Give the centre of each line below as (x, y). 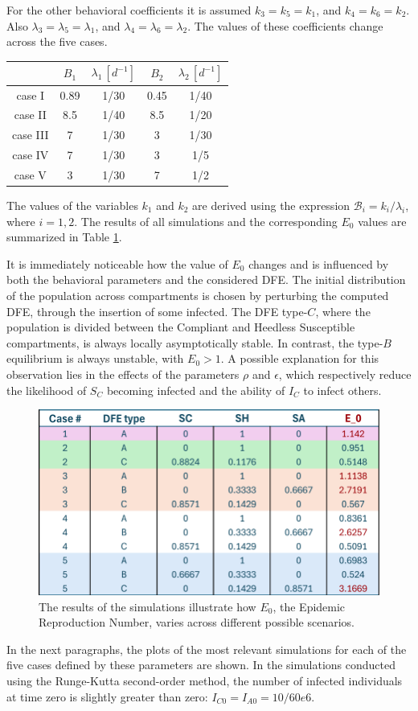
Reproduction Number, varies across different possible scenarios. (197, 622)
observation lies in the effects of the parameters (123, 374)
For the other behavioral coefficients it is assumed (129, 10)
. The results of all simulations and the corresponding (206, 221)
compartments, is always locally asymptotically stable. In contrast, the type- (195, 342)
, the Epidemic (309, 606)
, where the (343, 311)
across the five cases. (57, 41)
